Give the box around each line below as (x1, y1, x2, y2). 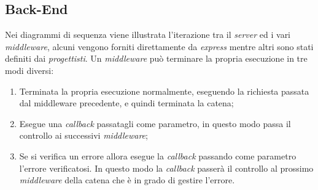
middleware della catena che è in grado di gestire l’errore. (19, 174, 235, 186)
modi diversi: (5, 64, 54, 76)
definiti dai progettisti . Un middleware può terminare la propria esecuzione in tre (5, 52, 308, 65)
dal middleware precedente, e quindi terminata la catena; (19, 97, 234, 109)
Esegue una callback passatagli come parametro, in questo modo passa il (19, 117, 291, 130)
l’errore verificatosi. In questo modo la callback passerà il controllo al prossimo (19, 161, 314, 174)
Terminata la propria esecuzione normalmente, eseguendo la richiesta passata (19, 84, 309, 97)
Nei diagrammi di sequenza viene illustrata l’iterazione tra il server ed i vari (5, 28, 291, 41)
